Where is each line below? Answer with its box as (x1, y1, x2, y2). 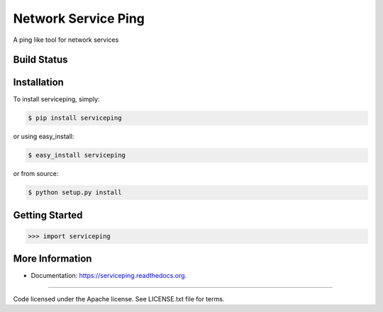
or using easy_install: (13, 132, 74, 141)
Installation (13, 77, 64, 89)
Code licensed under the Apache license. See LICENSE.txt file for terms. (13, 294, 225, 303)
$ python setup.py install (28, 189, 122, 196)
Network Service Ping (13, 11, 145, 26)
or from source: (13, 169, 59, 178)
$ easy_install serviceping (28, 151, 126, 160)
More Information (13, 252, 92, 265)
